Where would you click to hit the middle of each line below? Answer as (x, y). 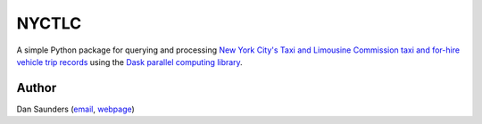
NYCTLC (49, 23)
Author (37, 88)
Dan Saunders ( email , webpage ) (76, 109)
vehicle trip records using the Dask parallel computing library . (129, 62)
